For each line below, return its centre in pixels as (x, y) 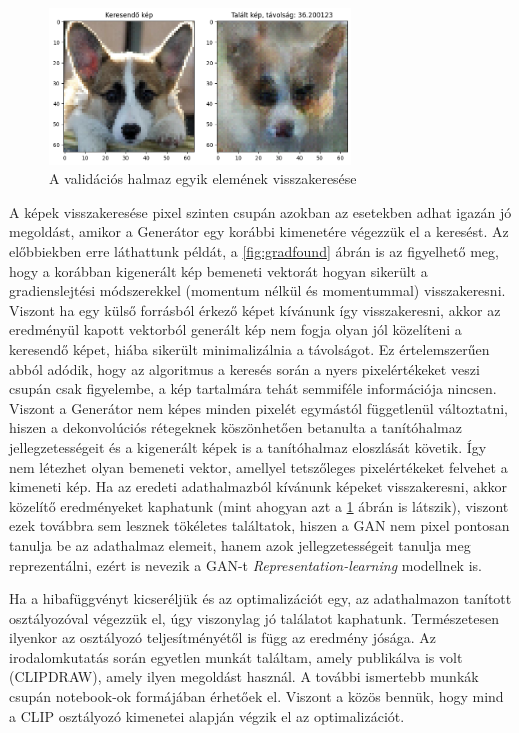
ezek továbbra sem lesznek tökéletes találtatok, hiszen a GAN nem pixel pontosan (259, 525)
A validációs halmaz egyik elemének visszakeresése (203, 178)
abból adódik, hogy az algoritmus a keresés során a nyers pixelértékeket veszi (244, 368)
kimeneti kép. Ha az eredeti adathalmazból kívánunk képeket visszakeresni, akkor (258, 486)
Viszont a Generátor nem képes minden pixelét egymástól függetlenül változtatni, (258, 407)
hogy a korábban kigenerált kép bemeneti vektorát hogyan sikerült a (218, 270)
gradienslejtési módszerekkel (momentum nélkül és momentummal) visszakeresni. (257, 290)
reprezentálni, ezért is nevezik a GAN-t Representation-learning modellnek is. (245, 564)
